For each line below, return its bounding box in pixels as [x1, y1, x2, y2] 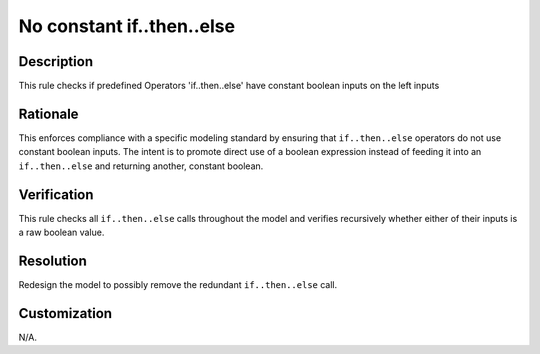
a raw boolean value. [18, 226, 105, 239]
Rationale [18, 105, 79, 122]
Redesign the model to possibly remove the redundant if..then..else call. [18, 278, 338, 290]
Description [18, 53, 94, 70]
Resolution [18, 252, 87, 269]
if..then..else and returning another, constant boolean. [18, 160, 264, 172]
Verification [18, 186, 94, 203]
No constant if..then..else [18, 15, 235, 37]
